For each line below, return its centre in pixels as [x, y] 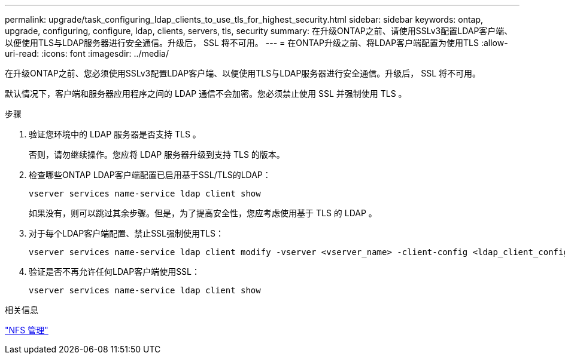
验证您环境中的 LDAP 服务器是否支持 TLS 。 [115, 134]
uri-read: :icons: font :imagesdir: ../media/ [87, 53]
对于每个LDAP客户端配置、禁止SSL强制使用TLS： [126, 233]
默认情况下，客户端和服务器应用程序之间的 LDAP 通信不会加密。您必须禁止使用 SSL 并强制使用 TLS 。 [206, 93]
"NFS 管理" [27, 330]
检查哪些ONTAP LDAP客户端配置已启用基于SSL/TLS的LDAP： [150, 175]
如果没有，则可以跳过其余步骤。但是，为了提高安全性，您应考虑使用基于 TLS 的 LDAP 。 [203, 213]
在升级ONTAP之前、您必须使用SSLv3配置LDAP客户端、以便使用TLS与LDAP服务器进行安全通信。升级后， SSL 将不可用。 [243, 73]
